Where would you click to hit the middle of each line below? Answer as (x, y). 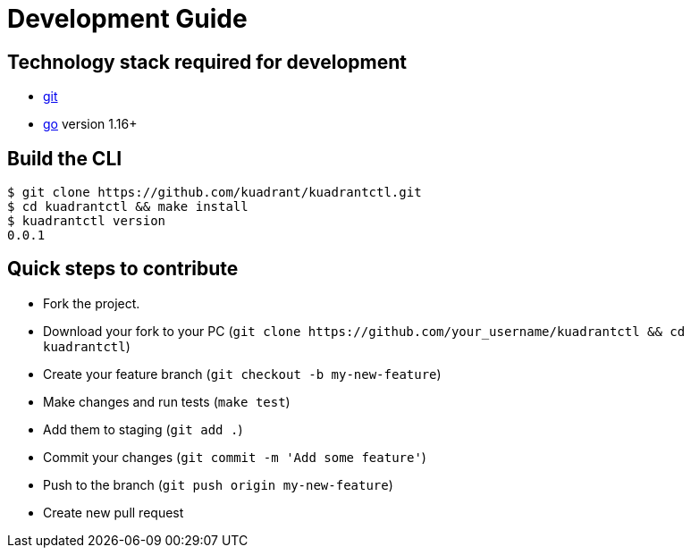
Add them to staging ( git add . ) (143, 429)
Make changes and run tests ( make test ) (167, 401)
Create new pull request (114, 512)
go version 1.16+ (90, 124)
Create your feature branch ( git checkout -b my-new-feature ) (242, 374)
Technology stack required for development (207, 62)
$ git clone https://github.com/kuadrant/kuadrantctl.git (215, 193)
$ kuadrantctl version (87, 221)
